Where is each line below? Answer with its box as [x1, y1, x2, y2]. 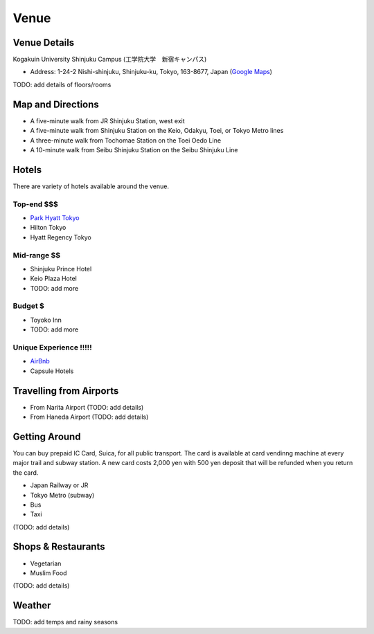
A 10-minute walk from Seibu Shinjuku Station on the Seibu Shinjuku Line [30, 145, 238, 154]
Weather [12, 599, 51, 612]
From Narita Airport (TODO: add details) [30, 403, 144, 411]
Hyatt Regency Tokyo [30, 233, 91, 242]
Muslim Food [30, 568, 67, 577]
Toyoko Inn [30, 316, 62, 324]
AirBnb [30, 357, 50, 365]
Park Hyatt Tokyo [30, 213, 80, 221]
